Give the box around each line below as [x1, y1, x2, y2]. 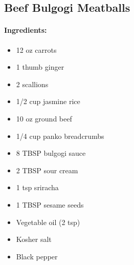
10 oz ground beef [16, 113, 72, 124]
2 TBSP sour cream [16, 165, 78, 175]
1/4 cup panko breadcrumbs [16, 130, 104, 141]
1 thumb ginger [16, 62, 64, 72]
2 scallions [16, 78, 49, 89]
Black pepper [16, 251, 58, 261]
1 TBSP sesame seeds [16, 199, 84, 210]
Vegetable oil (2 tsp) [16, 216, 80, 227]
